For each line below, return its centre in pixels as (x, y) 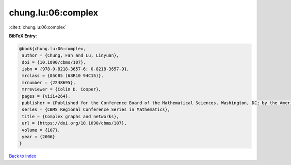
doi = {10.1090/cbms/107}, (54, 62)
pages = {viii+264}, (46, 96)
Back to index (23, 156)
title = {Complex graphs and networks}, (71, 116)
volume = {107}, (41, 130)
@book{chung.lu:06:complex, (52, 49)
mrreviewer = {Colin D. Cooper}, (62, 89)
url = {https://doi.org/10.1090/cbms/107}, (74, 123)
